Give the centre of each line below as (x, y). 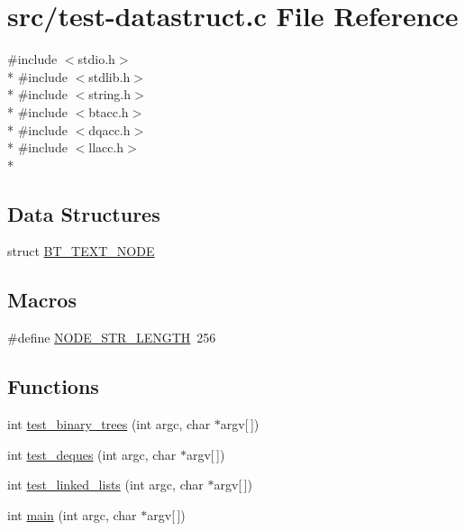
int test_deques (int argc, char (92, 454)
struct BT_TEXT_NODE (81, 251)
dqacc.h (109, 129)
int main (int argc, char (72, 514)
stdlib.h (109, 76)
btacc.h (109, 111)
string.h (110, 94)
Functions (53, 386)
